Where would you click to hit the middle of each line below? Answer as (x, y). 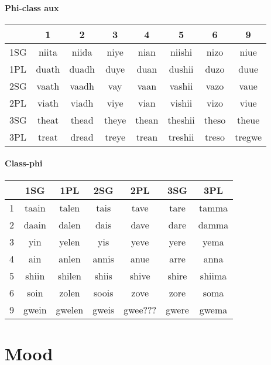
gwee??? (140, 309)
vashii (181, 86)
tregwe (248, 137)
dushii (181, 69)
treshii (181, 137)
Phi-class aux (32, 7)
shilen (69, 275)
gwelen (70, 309)
